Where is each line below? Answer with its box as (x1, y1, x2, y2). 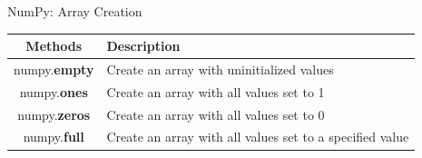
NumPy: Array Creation (7, 2, 142, 20)
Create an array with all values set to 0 (106, 104, 325, 123)
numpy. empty (14, 59, 94, 78)
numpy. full (23, 127, 84, 146)
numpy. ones (19, 82, 88, 101)
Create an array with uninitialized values (106, 59, 334, 78)
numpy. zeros (17, 104, 91, 123)
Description (106, 36, 181, 55)
